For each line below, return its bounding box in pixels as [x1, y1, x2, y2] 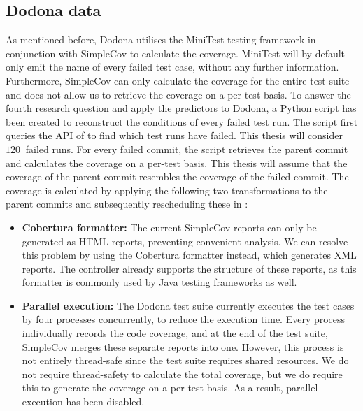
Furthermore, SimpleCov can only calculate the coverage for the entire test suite [6, 73, 350, 87]
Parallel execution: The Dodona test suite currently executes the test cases [22, 298, 355, 312]
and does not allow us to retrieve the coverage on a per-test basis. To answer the [6, 87, 351, 101]
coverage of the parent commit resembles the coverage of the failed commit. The [6, 169, 349, 184]
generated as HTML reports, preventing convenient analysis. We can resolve [22, 233, 348, 248]
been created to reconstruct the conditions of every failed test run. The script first [6, 114, 358, 129]
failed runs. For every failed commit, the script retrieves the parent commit [25, 141, 348, 156]
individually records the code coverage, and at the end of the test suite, [22, 326, 328, 340]
